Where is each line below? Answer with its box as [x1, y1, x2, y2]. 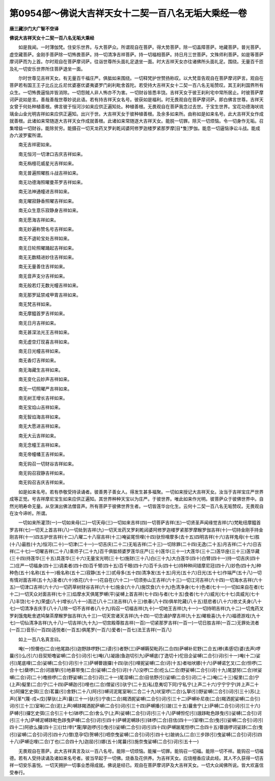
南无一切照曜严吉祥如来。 [18, 386, 72, 392]
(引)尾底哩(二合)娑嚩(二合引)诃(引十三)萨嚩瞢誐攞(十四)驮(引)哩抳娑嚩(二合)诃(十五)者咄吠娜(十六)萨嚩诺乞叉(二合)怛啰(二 [9, 659, 262, 666]
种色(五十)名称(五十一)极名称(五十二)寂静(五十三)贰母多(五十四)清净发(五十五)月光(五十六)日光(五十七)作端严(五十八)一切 [9, 570, 262, 576]
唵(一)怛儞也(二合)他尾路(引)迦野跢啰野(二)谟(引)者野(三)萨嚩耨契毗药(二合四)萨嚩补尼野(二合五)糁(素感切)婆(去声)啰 [18, 646, 261, 652]
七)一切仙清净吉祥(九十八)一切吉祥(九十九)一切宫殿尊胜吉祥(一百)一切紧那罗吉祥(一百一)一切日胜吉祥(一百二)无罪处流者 [9, 620, 260, 626]
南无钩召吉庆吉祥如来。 [18, 479, 68, 485]
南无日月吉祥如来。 [18, 320, 59, 326]
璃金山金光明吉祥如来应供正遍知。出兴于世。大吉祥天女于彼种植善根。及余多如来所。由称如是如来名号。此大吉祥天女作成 [9, 110, 264, 117]
